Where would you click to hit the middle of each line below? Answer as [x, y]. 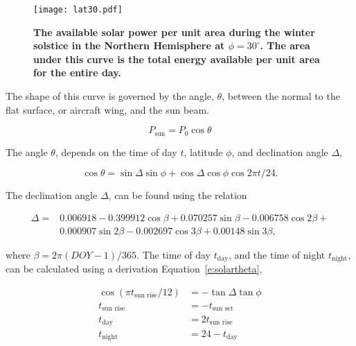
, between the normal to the [281, 96]
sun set [223, 309]
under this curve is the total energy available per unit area [177, 59]
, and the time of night [277, 254]
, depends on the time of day [116, 152]
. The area [285, 45]
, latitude [203, 152]
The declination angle [52, 195]
